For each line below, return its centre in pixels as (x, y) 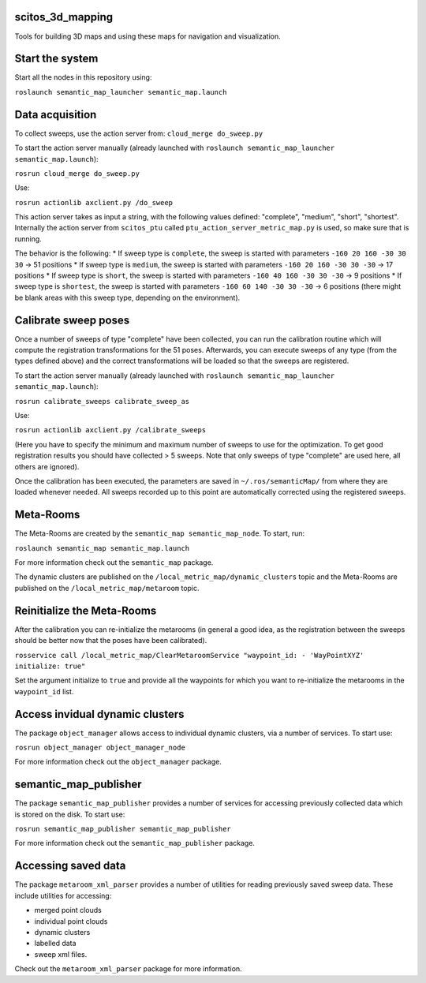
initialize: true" (50, 666)
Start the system (56, 59)
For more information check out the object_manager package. (118, 762)
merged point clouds (68, 910)
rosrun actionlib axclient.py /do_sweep (94, 202)
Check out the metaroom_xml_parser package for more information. (128, 969)
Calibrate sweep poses (72, 320)
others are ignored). (47, 466)
